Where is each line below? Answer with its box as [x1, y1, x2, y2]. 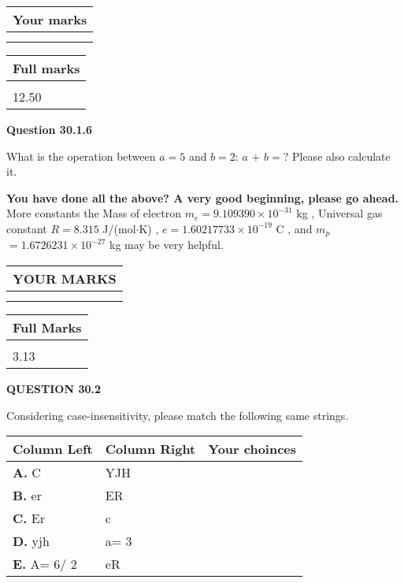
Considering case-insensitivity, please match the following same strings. [6, 407, 349, 423]
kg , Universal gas [296, 205, 383, 221]
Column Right [105, 440, 196, 459]
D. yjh [13, 532, 50, 551]
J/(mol [102, 220, 136, 236]
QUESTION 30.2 [6, 381, 101, 397]
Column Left [13, 440, 93, 459]
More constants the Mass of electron [6, 205, 182, 221]
